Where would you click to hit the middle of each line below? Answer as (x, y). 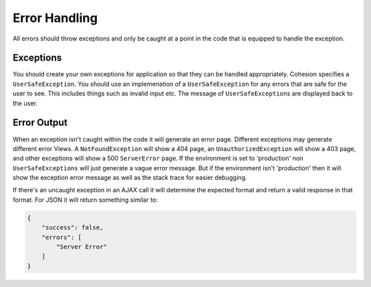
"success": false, (72, 228)
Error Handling (55, 18)
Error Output (40, 123)
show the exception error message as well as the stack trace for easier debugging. (130, 178)
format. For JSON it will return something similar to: (85, 200)
